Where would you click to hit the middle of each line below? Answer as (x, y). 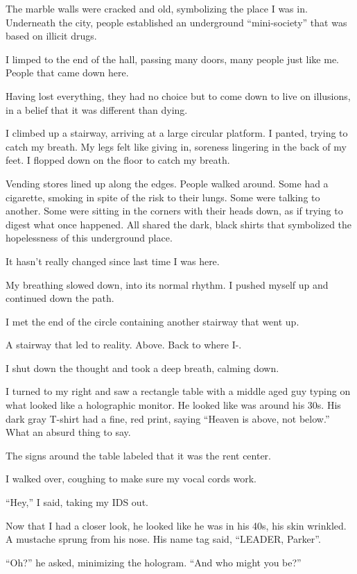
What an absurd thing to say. (68, 432)
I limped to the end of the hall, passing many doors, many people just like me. (173, 59)
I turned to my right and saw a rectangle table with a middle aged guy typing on (178, 391)
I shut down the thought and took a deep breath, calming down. (142, 368)
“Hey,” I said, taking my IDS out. (77, 502)
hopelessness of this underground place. (89, 238)
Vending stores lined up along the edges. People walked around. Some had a (167, 183)
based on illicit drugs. (51, 36)
